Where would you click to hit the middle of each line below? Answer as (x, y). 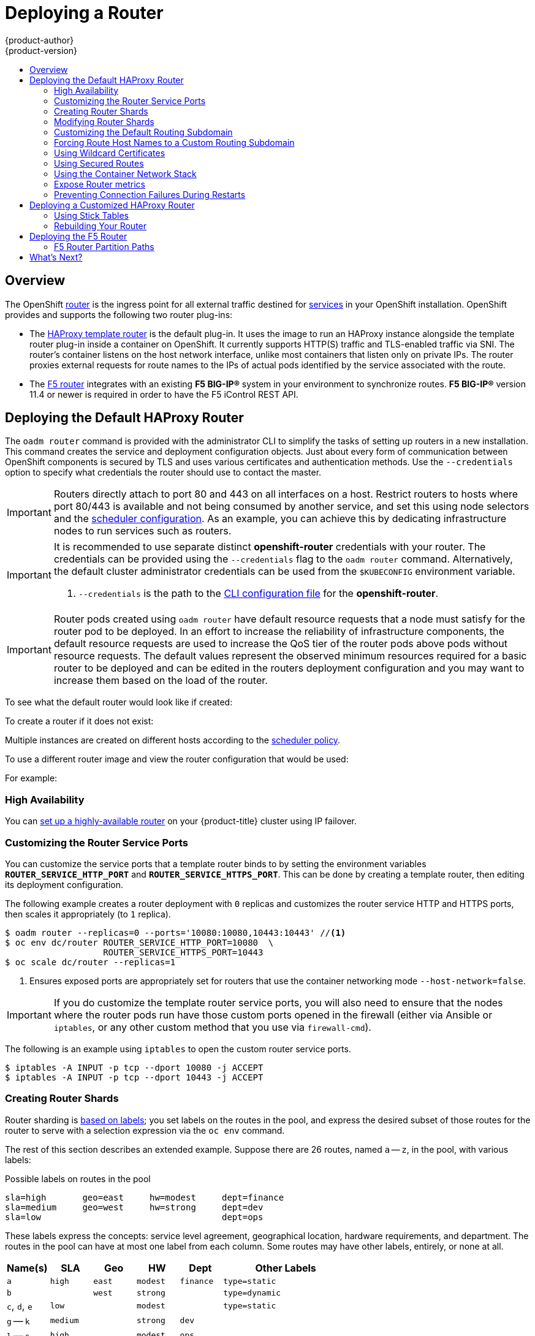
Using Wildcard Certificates (110, 153)
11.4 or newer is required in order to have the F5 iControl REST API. (164, 394)
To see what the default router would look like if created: (119, 702)
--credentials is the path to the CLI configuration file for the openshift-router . (258, 594)
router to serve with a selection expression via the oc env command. (145, 1130)
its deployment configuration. (64, 884)
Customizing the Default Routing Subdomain (143, 132)
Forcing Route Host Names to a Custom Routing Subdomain (174, 142)
